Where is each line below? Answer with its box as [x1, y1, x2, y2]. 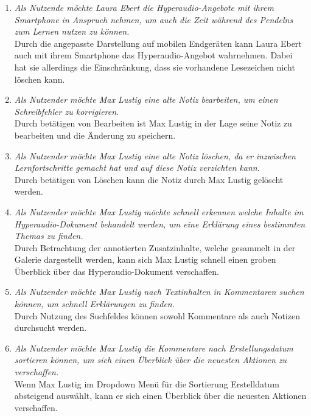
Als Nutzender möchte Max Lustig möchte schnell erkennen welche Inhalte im [14, 205, 304, 218]
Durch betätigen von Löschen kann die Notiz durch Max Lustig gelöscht [14, 173, 284, 185]
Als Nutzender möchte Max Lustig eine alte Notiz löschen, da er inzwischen [14, 149, 296, 162]
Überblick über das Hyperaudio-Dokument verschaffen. [14, 265, 219, 277]
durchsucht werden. [14, 321, 87, 334]
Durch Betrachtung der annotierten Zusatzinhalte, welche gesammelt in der [14, 241, 296, 254]
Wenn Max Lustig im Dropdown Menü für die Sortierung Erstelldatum [14, 377, 279, 390]
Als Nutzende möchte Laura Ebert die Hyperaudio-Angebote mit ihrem [14, 1, 274, 13]
